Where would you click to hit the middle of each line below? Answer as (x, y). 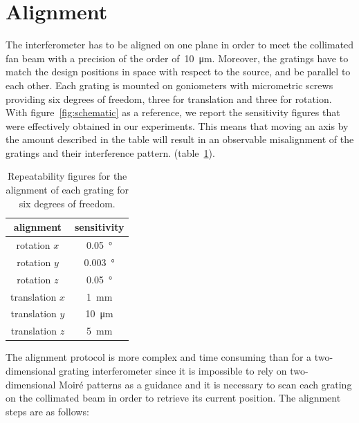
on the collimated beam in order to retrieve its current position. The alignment (173, 398)
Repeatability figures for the (67, 176)
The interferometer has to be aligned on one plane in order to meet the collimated (180, 45)
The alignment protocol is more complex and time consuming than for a (159, 357)
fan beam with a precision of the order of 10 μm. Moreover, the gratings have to (177, 58)
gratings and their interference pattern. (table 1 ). (110, 152)
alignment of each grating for (67, 190)
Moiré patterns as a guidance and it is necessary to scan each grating (205, 384)
